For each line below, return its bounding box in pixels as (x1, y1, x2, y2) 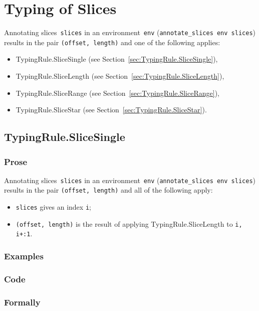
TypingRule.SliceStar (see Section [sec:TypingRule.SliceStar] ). (16, 104, 207, 115)
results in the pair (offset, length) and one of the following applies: (4, 37, 220, 47)
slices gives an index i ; (16, 202, 91, 212)
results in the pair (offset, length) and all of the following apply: (4, 185, 213, 195)
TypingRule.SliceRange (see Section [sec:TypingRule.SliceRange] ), (16, 87, 219, 98)
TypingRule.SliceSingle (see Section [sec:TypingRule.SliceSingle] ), (16, 54, 218, 64)
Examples (4, 250, 44, 262)
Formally (4, 295, 41, 308)
